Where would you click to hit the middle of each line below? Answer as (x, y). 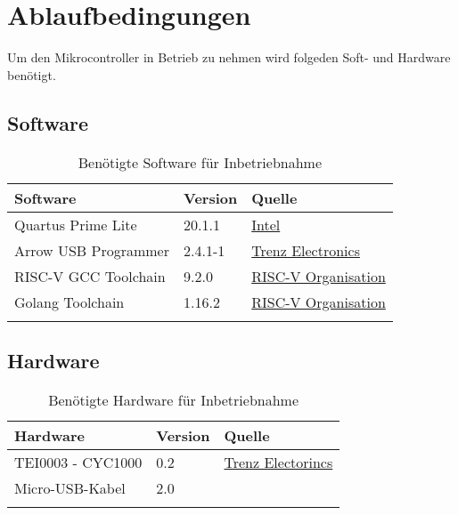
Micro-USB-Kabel (70, 487)
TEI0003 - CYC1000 (78, 462)
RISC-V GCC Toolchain (90, 276)
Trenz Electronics (306, 250)
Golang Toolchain (70, 302)
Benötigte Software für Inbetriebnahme (200, 162)
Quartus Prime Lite (76, 224)
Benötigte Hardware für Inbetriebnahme (174, 399)
